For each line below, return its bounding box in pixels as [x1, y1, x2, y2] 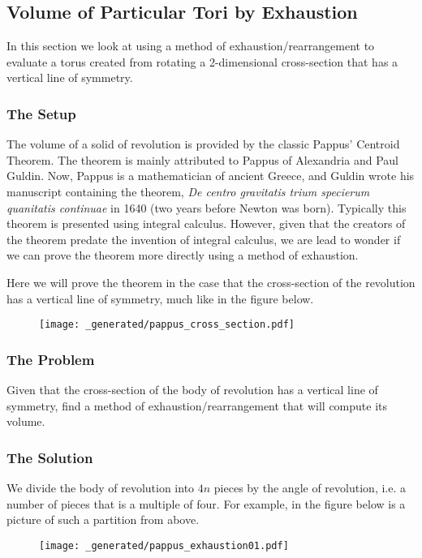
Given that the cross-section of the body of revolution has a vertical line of [6, 381, 378, 398]
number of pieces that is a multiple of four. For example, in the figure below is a [6, 495, 406, 512]
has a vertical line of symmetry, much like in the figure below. [6, 290, 314, 307]
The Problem [6, 349, 95, 369]
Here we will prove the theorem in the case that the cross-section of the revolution [6, 273, 416, 290]
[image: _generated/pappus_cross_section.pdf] [39, 319, 295, 331]
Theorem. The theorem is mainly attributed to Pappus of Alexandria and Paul [6, 151, 398, 168]
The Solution [6, 447, 93, 467]
